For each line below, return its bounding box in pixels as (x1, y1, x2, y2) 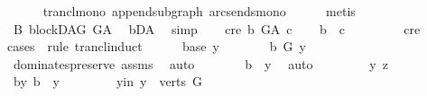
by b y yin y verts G (13, 72, 203, 91)
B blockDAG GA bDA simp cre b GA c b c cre (13, 19, 421, 38)
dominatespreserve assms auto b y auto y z (13, 54, 388, 73)
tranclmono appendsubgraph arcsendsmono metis (42, 2, 356, 20)
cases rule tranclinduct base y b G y (7, 37, 306, 56)
